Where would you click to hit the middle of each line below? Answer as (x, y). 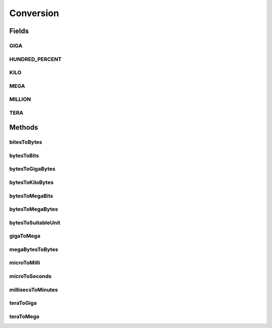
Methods (24, 128)
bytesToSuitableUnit (35, 223)
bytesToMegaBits (31, 195)
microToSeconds (30, 276)
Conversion (34, 13)
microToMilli (25, 263)
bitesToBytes (26, 142)
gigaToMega (25, 236)
